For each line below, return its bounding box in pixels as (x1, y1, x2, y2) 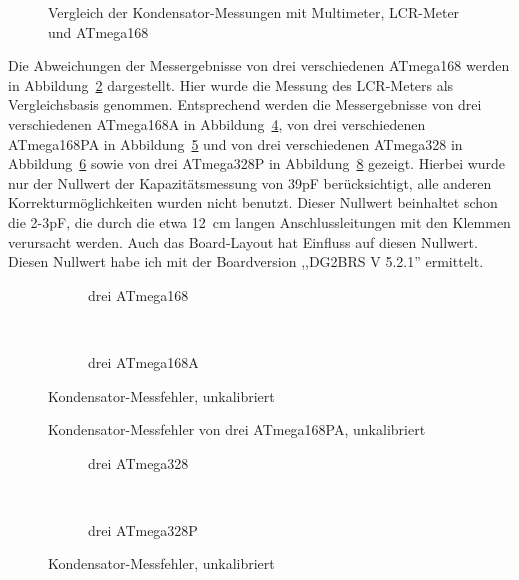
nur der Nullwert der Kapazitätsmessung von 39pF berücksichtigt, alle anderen (8, 172, 492, 193)
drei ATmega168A (88, 351, 199, 372)
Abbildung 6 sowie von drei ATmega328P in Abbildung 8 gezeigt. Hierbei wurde (8, 153, 506, 174)
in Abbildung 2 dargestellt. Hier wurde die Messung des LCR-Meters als (8, 74, 454, 95)
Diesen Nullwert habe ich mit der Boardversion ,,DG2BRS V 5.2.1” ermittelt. (8, 251, 484, 272)
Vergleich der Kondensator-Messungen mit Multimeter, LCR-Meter (48, 2, 460, 22)
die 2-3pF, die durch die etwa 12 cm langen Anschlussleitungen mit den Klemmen (8, 211, 511, 232)
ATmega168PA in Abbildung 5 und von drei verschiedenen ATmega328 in (8, 133, 463, 154)
